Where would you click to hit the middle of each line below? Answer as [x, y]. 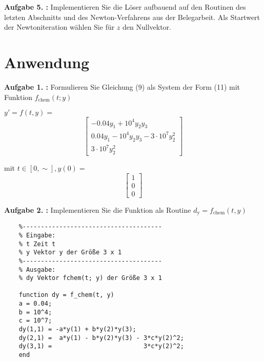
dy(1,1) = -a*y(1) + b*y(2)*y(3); [77, 329]
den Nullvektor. [147, 27]
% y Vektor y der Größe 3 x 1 [70, 253]
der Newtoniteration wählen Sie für [59, 27]
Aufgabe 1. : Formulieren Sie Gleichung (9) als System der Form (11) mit [122, 86]
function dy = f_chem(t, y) [66, 295]
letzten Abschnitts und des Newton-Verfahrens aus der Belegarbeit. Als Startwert [132, 17]
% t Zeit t [37, 244]
